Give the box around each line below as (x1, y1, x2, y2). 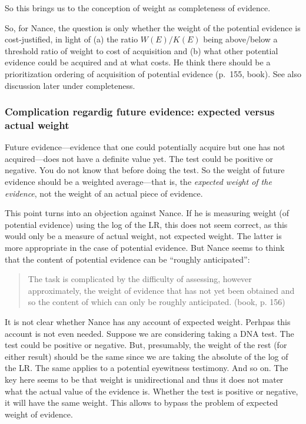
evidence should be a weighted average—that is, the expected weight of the (5, 175, 272, 188)
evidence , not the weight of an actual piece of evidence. (5, 187, 203, 199)
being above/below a (203, 33, 278, 45)
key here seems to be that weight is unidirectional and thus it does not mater (5, 373, 284, 385)
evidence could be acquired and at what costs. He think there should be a (5, 56, 271, 68)
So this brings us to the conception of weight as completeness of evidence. (5, 2, 271, 14)
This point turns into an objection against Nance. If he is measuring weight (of (5, 207, 290, 219)
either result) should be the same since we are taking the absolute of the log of (5, 350, 288, 362)
